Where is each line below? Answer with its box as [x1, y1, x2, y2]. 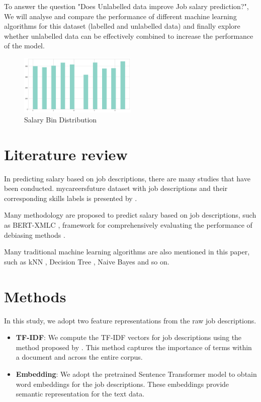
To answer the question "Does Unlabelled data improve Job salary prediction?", [4, 1, 249, 11]
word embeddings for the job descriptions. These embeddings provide [16, 378, 229, 389]
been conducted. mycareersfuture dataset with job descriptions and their [4, 183, 228, 193]
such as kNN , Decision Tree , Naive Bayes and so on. [4, 256, 169, 266]
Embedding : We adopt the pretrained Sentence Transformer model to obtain [16, 368, 257, 379]
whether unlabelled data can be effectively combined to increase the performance [4, 30, 253, 41]
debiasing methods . [4, 229, 65, 240]
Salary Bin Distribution [24, 114, 97, 124]
